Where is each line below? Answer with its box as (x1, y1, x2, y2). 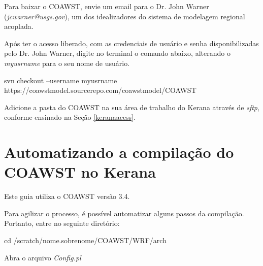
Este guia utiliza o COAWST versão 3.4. (4, 191, 130, 202)
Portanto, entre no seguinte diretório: (4, 218, 120, 228)
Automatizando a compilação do (4, 142, 234, 162)
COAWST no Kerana (4, 161, 156, 182)
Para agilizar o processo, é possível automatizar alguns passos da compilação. (4, 208, 244, 218)
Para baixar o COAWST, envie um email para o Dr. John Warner (4, 1, 209, 11)
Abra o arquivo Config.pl (4, 252, 81, 262)
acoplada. (4, 21, 34, 31)
